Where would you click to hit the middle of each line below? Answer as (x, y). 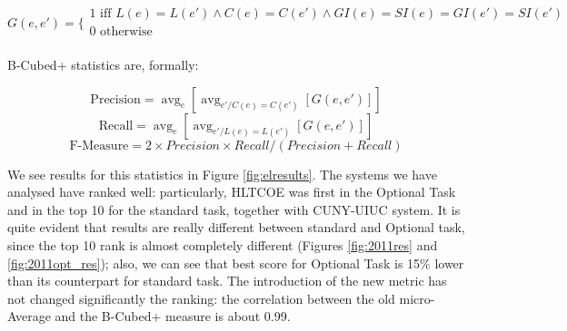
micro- (417, 298)
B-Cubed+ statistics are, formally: (103, 65)
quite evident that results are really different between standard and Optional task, (236, 227)
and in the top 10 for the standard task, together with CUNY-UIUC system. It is (234, 209)
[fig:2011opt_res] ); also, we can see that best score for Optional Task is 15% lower (236, 263)
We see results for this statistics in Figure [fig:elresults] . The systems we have (222, 174)
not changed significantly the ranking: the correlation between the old (201, 298)
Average (29, 316)
